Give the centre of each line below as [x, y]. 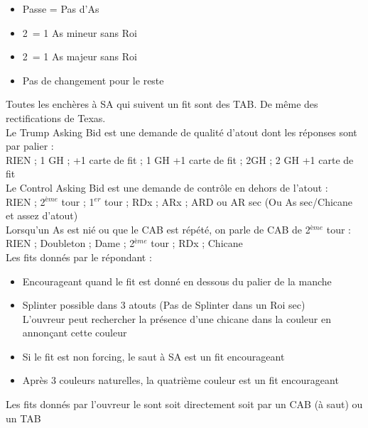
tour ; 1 [78, 201]
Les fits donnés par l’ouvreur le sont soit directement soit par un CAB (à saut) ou [184, 404]
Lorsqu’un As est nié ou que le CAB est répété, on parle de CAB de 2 [158, 229]
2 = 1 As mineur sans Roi [80, 32]
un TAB [23, 418]
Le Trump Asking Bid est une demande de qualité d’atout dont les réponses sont [182, 132]
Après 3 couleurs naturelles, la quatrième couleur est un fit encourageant [180, 380]
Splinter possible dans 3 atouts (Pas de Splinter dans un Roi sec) [164, 305]
